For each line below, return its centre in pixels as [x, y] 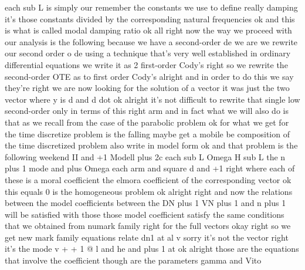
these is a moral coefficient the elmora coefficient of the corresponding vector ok [148, 179]
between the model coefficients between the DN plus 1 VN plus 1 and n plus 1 [145, 203]
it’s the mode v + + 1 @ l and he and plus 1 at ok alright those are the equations [152, 249]
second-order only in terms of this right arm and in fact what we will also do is [147, 111]
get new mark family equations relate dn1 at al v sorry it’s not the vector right [147, 237]
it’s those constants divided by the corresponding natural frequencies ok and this [150, 18]
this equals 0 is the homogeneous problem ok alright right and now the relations [149, 191]
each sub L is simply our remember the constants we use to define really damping [151, 7]
